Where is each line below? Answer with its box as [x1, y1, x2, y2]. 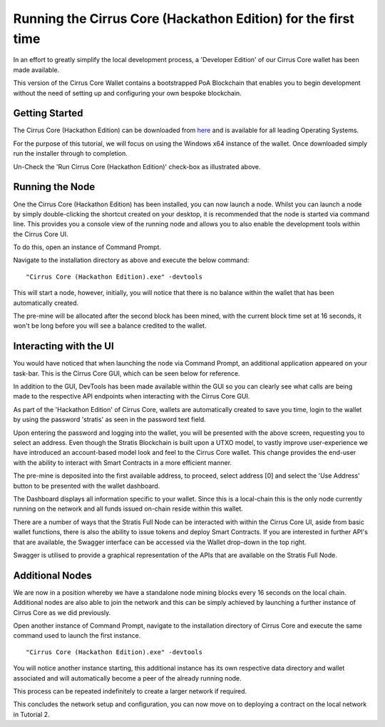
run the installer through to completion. [13, 149, 128, 158]
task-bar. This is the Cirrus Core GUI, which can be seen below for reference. [13, 368, 240, 378]
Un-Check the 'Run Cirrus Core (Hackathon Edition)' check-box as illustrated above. [13, 162, 261, 171]
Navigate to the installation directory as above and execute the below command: [13, 256, 250, 264]
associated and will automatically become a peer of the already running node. [13, 673, 242, 682]
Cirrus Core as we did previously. [13, 608, 111, 617]
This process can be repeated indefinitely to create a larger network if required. [13, 686, 247, 696]
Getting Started [13, 107, 83, 119]
